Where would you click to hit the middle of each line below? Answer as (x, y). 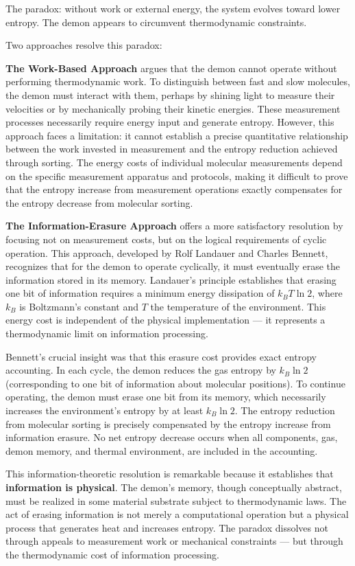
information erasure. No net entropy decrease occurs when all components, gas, (172, 437)
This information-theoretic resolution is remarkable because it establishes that (170, 474)
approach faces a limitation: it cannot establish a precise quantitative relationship (177, 135)
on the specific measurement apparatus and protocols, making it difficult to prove (177, 176)
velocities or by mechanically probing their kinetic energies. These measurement (173, 108)
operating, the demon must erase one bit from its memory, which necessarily (166, 397)
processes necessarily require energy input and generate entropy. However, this (170, 122)
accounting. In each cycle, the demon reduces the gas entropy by (141, 370)
